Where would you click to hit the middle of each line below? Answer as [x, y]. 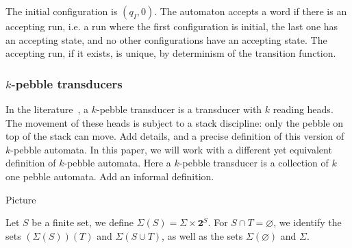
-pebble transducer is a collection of [254, 163]
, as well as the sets [202, 235]
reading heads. [303, 109]
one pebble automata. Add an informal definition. [110, 176]
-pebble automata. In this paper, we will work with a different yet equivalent [171, 149]
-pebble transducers [67, 83]
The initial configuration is [62, 11]
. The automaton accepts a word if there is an [251, 11]
